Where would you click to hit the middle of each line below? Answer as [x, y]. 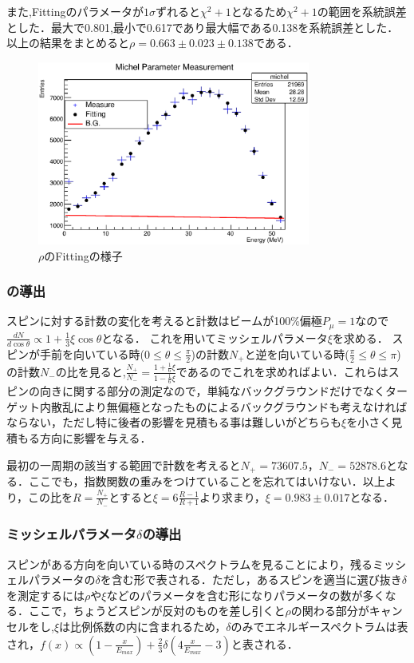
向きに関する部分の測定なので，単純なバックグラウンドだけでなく [212, 391]
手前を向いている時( [92, 353]
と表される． [264, 643]
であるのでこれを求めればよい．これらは [282, 371]
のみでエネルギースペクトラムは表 [319, 627]
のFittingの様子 [83, 255]
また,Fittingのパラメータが [75, 11]
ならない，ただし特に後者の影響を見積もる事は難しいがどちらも [174, 422]
